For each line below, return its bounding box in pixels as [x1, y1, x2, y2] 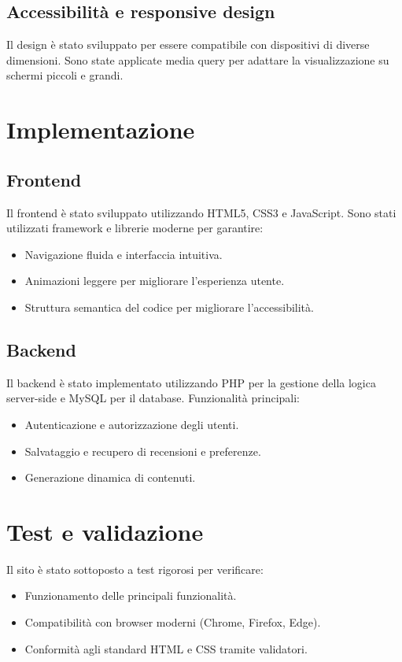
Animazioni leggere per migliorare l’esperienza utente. [24, 272, 285, 289]
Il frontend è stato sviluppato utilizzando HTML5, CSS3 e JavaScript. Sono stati [6, 204, 396, 220]
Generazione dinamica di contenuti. [24, 469, 196, 486]
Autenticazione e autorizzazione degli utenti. [24, 416, 239, 432]
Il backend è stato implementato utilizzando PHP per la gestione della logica [6, 374, 376, 390]
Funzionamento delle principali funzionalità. [24, 587, 237, 604]
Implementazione [6, 113, 195, 146]
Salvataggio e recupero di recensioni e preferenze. [24, 442, 261, 459]
